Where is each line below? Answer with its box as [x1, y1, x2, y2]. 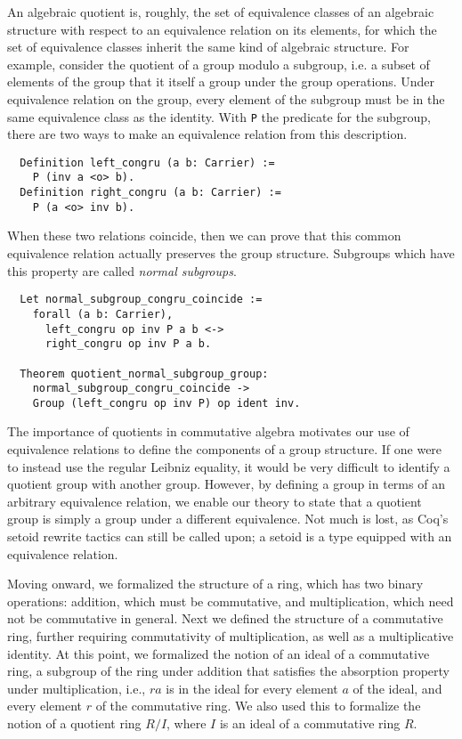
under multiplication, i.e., [7, 678, 146, 697]
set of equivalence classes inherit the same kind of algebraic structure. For [7, 37, 409, 56]
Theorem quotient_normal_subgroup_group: [20, 367, 269, 380]
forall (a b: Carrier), [32, 307, 174, 321]
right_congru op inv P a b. [45, 337, 212, 351]
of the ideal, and [353, 678, 442, 697]
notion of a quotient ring [7, 713, 142, 732]
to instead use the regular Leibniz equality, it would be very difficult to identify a [7, 457, 450, 475]
